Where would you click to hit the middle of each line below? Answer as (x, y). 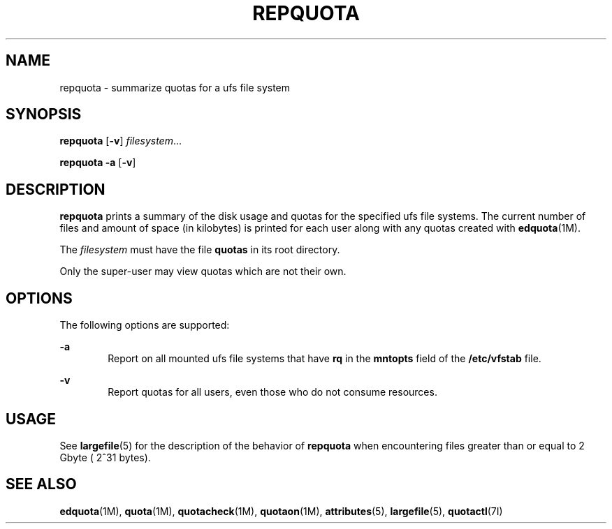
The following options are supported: (145, 325)
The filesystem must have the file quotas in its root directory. (200, 250)
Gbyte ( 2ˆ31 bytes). (105, 457)
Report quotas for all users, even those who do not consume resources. (272, 392)
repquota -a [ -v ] (98, 163)
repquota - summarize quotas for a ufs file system (175, 87)
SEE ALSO (41, 484)
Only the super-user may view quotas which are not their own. (203, 271)
